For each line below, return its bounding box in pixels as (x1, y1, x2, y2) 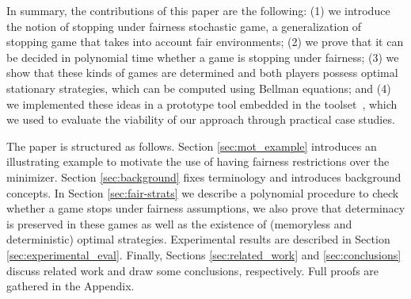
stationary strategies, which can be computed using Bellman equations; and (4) (6, 79, 391, 96)
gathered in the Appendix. (6, 278, 135, 294)
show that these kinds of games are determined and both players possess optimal (6, 64, 398, 81)
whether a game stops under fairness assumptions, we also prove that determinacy (6, 200, 405, 217)
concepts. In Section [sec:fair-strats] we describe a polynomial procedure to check (6, 184, 399, 201)
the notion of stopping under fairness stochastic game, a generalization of (6, 17, 362, 34)
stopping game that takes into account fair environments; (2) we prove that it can (6, 33, 404, 50)
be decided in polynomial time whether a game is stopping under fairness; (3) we (6, 48, 399, 65)
